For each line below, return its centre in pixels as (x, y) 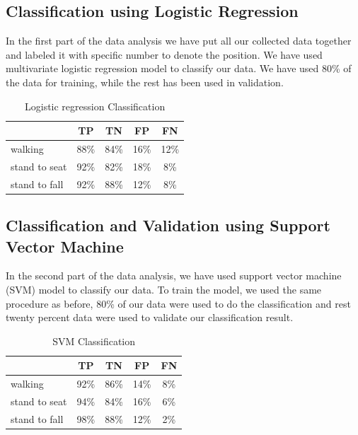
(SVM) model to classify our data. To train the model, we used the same (164, 289)
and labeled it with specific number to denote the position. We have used (164, 54)
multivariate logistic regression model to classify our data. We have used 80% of (179, 68)
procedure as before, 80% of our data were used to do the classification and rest (178, 303)
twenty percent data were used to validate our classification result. (150, 317)
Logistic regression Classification (95, 106)
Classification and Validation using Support (168, 225)
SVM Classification (94, 341)
